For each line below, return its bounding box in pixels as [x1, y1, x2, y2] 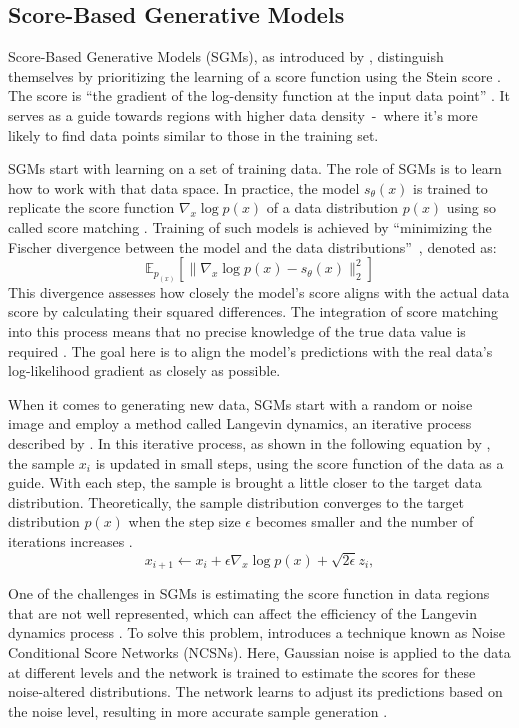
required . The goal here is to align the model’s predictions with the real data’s [8, 340, 493, 361]
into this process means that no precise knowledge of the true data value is [8, 320, 466, 341]
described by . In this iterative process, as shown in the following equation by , [8, 432, 491, 453]
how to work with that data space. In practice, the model [8, 177, 360, 198]
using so [446, 197, 497, 218]
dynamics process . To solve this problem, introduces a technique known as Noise [8, 622, 505, 643]
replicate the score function [8, 197, 175, 218]
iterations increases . [8, 530, 133, 551]
